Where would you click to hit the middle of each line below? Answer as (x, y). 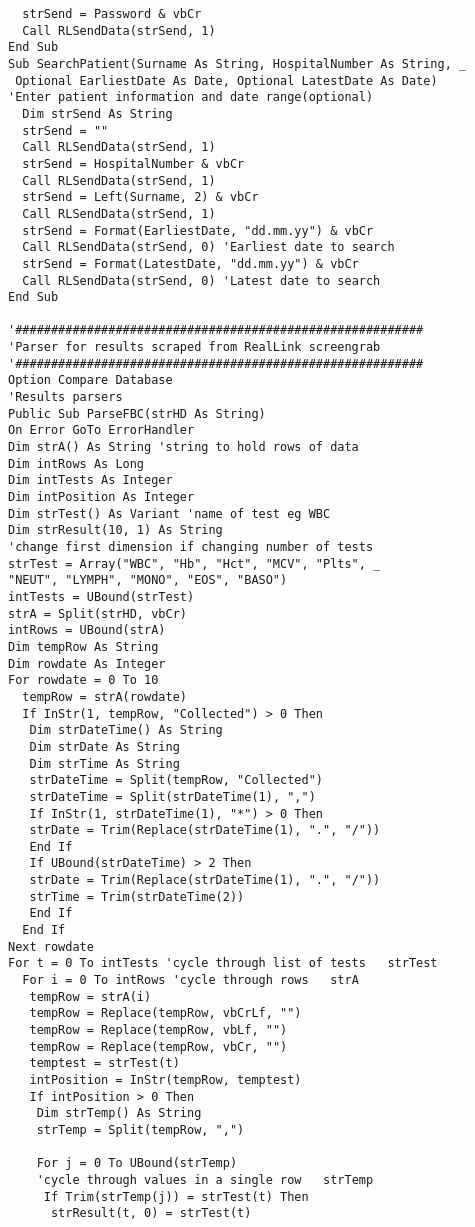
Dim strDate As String (104, 746)
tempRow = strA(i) (90, 996)
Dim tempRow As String (83, 646)
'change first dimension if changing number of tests (191, 547)
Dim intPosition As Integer (101, 497)
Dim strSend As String (97, 113)
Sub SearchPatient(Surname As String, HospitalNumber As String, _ (237, 63)
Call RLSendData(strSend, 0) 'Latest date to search (201, 280)
